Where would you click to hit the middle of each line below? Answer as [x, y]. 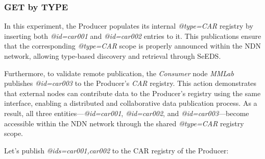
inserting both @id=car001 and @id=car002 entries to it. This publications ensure [133, 36]
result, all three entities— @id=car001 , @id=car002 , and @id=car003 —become [127, 113]
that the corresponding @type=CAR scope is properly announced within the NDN [132, 46]
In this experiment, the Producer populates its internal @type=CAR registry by [129, 26]
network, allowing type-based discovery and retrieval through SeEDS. [113, 56]
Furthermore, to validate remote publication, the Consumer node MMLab [119, 73]
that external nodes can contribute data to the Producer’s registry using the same [132, 93]
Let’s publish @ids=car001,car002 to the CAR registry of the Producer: [116, 150]
